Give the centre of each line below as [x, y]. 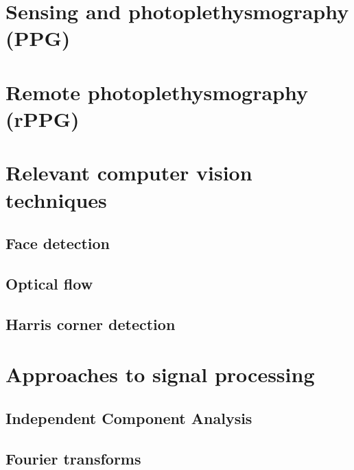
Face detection [58, 243]
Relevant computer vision [129, 173]
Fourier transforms [73, 458]
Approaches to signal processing [160, 374]
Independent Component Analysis [129, 418]
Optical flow [49, 283]
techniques [56, 199]
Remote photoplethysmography [157, 92]
